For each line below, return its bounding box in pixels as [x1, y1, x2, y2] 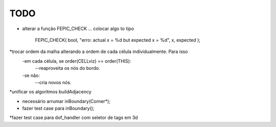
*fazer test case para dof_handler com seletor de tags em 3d [9, 115, 138, 121]
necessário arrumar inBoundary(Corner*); [22, 98, 111, 104]
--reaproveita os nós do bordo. [35, 65, 101, 71]
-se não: [22, 72, 40, 79]
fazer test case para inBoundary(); [22, 105, 95, 112]
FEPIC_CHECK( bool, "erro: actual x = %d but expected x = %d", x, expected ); [35, 37, 201, 43]
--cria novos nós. [35, 79, 72, 85]
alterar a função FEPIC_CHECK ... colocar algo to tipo [22, 26, 134, 32]
